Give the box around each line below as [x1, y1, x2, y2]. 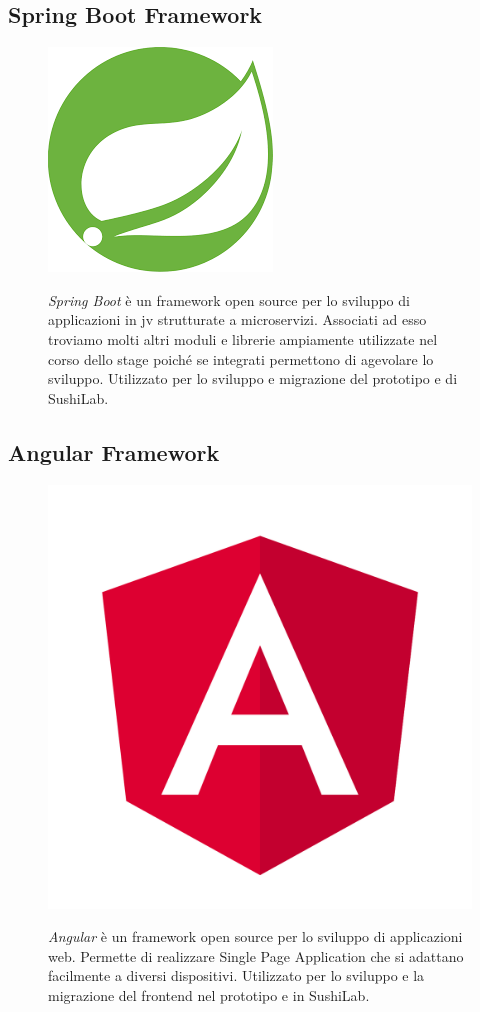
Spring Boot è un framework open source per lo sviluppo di [48, 289, 410, 310]
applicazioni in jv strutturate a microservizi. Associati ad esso [48, 309, 427, 330]
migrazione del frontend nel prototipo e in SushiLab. [48, 984, 370, 1005]
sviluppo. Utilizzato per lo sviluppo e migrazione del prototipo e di [48, 368, 458, 389]
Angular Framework [8, 436, 220, 467]
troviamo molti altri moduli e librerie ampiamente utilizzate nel [48, 328, 438, 349]
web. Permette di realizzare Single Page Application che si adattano [48, 945, 464, 966]
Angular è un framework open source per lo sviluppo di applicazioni [48, 926, 463, 947]
